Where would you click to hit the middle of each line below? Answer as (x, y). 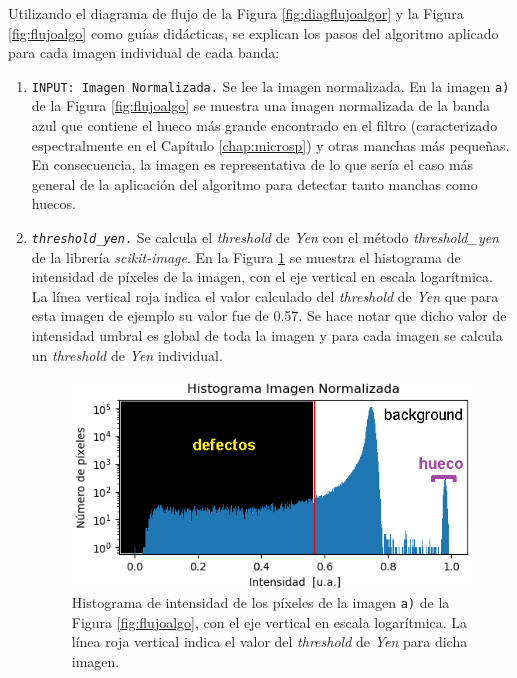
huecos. (53, 203)
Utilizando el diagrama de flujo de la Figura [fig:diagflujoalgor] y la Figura (236, 13)
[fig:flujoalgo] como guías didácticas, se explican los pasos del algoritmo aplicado (253, 32)
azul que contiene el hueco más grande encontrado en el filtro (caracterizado (264, 125)
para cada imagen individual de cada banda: (144, 52)
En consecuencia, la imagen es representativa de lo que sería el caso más (252, 164)
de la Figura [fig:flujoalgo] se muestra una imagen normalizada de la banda (261, 105)
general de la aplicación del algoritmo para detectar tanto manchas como (254, 183)
